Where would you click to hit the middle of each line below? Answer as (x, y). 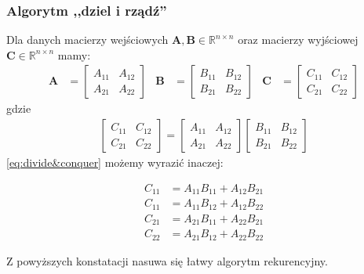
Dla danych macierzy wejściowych (87, 40)
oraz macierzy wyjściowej (298, 40)
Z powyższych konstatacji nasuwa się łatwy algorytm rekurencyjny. (167, 260)
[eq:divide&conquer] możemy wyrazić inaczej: (115, 162)
